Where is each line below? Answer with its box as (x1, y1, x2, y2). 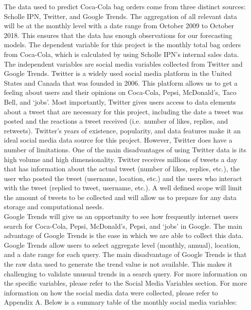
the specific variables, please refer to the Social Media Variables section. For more (4, 278, 247, 288)
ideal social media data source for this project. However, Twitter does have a (4, 135, 233, 145)
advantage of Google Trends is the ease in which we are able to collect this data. (4, 230, 244, 240)
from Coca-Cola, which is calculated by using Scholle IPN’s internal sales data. (4, 49, 239, 59)
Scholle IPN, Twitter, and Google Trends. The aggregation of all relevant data (4, 11, 237, 21)
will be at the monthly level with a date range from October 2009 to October (4, 20, 234, 31)
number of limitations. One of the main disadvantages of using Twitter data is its (4, 144, 246, 154)
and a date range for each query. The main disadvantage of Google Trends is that (4, 249, 247, 259)
